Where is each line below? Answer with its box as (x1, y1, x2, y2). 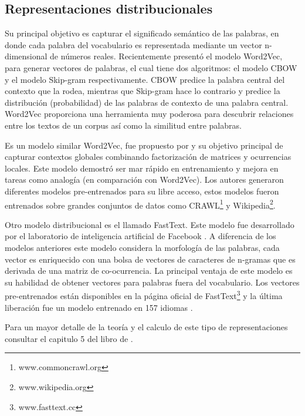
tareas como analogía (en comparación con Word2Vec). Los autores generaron (5, 173, 284, 186)
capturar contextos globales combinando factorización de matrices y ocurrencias (5, 150, 292, 163)
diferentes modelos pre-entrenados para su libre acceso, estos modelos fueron (5, 184, 279, 197)
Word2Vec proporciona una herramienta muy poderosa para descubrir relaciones (5, 108, 294, 120)
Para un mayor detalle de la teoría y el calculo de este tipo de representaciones (5, 321, 288, 333)
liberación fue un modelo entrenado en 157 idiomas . (5, 301, 193, 313)
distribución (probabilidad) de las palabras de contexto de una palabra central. (5, 96, 289, 108)
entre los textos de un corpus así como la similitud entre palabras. (5, 119, 242, 131)
